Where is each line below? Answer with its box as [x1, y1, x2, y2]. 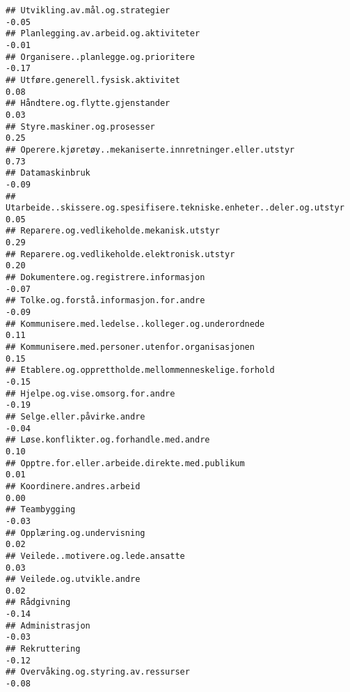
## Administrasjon [6, 620, 90, 631]
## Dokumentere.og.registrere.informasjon [6, 272, 205, 283]
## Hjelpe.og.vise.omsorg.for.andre [6, 388, 175, 399]
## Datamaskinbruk [6, 168, 90, 178]
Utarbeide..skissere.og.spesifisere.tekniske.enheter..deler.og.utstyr [6, 203, 344, 213]
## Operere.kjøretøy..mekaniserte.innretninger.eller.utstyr [6, 144, 295, 155]
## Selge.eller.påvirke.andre [6, 411, 145, 422]
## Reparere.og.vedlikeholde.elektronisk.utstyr [6, 249, 235, 259]
